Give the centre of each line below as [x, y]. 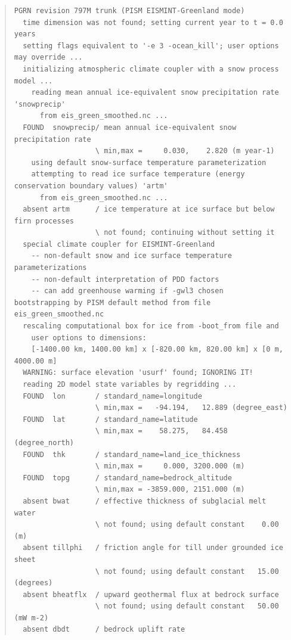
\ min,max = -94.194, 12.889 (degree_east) [191, 408]
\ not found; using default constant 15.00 [187, 571]
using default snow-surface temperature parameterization [149, 162]
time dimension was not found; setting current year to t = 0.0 [153, 22]
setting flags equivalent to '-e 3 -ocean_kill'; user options [151, 46]
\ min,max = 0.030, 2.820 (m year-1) [185, 151]
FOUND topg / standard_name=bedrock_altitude [127, 478]
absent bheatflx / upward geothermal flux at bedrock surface [151, 594]
